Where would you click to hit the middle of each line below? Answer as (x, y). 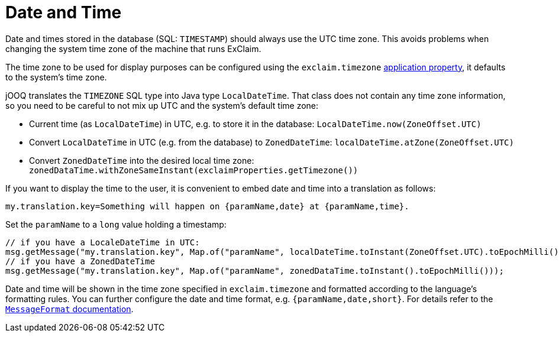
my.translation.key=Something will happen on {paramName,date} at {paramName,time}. (207, 206)
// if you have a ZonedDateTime (80, 261)
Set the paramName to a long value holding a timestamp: (116, 224)
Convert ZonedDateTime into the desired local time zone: (142, 160)
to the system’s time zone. (56, 77)
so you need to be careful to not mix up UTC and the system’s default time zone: (162, 105)
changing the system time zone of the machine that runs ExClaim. (133, 48)
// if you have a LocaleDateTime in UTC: (103, 242)
